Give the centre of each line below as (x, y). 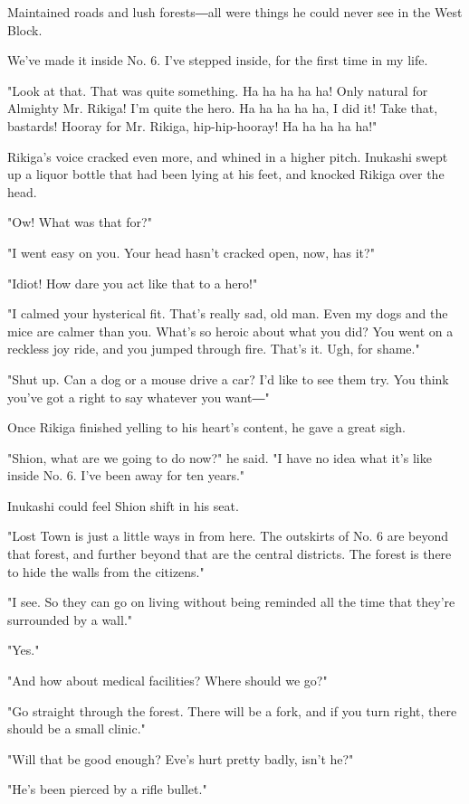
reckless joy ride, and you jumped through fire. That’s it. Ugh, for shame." (214, 349)
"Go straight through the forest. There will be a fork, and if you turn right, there (232, 710)
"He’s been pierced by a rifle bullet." (107, 789)
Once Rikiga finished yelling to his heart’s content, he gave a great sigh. (207, 427)
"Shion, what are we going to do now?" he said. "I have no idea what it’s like (220, 457)
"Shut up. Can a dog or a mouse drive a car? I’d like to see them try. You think (228, 378)
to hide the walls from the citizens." (106, 571)
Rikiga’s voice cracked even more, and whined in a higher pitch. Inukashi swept (228, 156)
